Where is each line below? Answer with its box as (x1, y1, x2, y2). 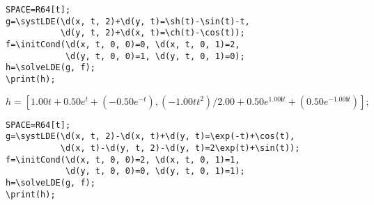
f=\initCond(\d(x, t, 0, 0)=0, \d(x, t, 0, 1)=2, (6, 39, 240, 49)
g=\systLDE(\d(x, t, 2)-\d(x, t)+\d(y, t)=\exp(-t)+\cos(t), (6, 131, 295, 142)
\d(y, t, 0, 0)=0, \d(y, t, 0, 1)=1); (65, 166, 245, 177)
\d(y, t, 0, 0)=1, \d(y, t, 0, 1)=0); (65, 51, 245, 61)
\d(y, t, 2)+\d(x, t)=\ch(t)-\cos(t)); (60, 28, 245, 38)
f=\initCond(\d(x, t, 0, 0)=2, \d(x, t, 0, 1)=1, (6, 154, 240, 165)
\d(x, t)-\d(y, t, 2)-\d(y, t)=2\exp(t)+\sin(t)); (60, 142, 300, 153)
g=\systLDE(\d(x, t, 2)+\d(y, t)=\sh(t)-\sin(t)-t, (6, 16, 250, 26)
